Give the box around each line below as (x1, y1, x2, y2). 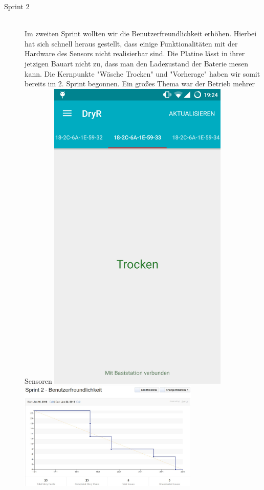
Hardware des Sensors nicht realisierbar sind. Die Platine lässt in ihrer (25, 48, 245, 59)
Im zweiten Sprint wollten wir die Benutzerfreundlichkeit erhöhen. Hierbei (25, 28, 257, 39)
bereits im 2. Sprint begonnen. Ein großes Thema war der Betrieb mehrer (25, 78, 255, 89)
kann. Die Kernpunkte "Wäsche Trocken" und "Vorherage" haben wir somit (25, 68, 260, 79)
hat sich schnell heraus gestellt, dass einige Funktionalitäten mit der (25, 38, 238, 49)
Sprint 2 (4, 1, 30, 11)
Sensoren (25, 376, 52, 386)
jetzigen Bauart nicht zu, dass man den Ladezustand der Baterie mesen (25, 58, 248, 68)
